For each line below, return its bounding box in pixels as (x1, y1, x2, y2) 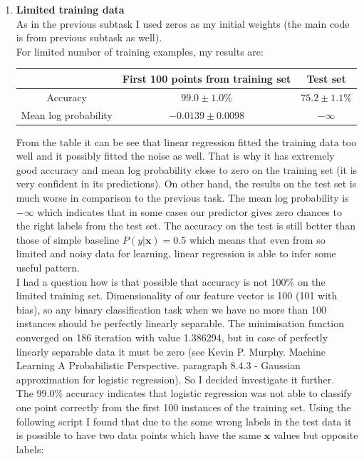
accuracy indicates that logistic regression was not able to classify (66, 386, 352, 401)
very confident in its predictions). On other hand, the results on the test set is (16, 176, 357, 191)
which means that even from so (189, 232, 326, 247)
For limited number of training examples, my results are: (16, 43, 264, 58)
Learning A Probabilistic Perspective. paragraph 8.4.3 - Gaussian (16, 358, 301, 373)
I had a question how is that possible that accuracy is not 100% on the (16, 274, 326, 289)
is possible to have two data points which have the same (16, 428, 261, 443)
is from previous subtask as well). (16, 30, 162, 45)
